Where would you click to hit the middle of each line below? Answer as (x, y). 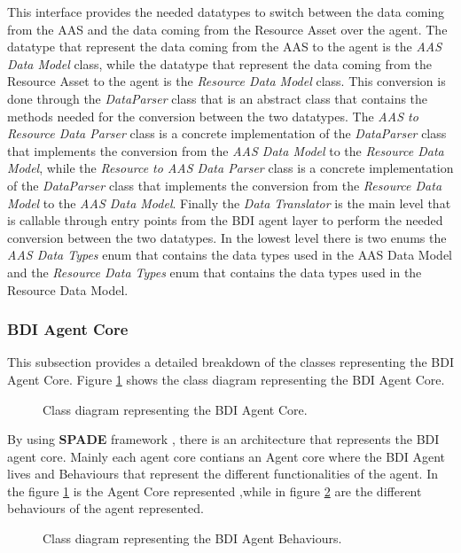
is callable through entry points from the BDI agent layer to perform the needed (225, 220)
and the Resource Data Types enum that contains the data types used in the (215, 272)
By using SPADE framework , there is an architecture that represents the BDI (223, 439)
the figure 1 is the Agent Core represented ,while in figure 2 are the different (215, 491)
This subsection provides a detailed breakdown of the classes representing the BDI (230, 362)
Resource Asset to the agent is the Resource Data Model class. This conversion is (227, 81)
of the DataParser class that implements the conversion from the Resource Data (225, 185)
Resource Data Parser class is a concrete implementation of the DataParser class (227, 133)
